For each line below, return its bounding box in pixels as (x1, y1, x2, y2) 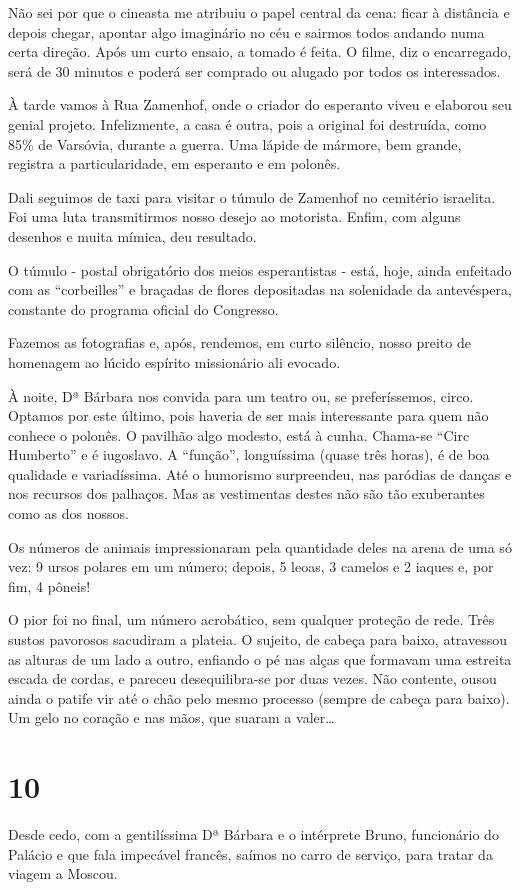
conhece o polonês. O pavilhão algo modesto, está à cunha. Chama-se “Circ (8, 424, 470, 445)
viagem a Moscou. (8, 863, 118, 884)
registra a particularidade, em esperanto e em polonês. (8, 153, 341, 174)
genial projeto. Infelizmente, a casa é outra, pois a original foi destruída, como (8, 113, 487, 134)
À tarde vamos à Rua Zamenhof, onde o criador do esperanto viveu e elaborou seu (8, 94, 512, 115)
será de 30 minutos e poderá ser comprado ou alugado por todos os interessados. (8, 60, 501, 81)
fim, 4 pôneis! (8, 575, 91, 596)
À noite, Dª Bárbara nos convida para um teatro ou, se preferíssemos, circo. (8, 385, 474, 406)
